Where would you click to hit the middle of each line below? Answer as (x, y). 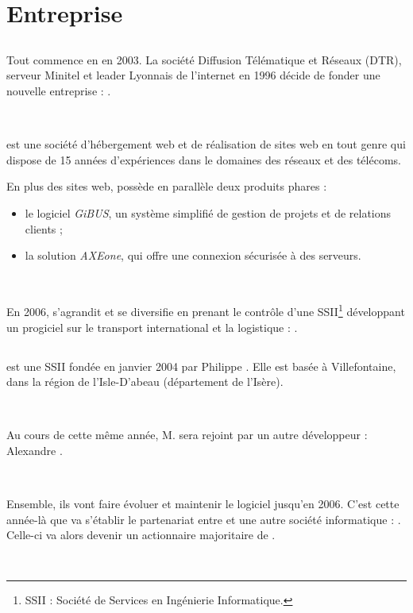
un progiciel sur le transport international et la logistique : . (152, 327)
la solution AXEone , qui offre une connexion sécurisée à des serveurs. (193, 255)
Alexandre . (35, 450)
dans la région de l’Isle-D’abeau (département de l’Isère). (145, 382)
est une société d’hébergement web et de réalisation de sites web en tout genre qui (206, 144)
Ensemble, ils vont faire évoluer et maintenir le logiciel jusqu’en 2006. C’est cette (203, 504)
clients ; (44, 228)
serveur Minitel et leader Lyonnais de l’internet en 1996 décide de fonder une (193, 75)
